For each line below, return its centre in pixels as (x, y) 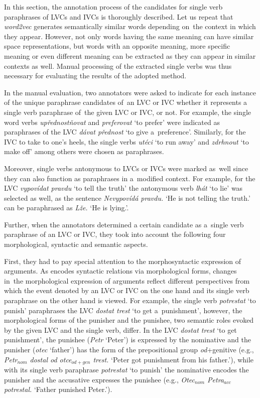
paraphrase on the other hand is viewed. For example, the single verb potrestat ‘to (130, 300)
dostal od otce (51, 359)
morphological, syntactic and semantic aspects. (76, 244)
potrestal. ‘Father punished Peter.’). (58, 389)
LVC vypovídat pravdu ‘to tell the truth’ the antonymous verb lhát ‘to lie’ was (123, 188)
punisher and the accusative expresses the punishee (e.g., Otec (100, 379)
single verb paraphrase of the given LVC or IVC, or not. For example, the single (128, 112)
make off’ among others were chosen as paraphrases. (84, 151)
